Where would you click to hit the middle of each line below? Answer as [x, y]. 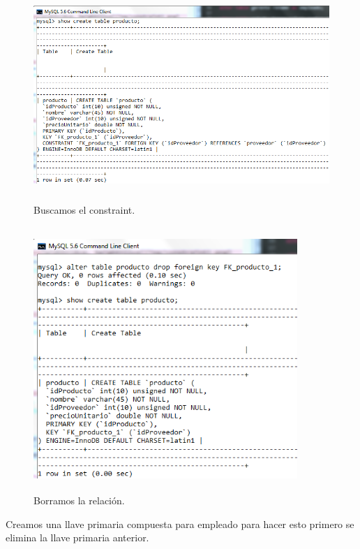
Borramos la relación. [79, 500]
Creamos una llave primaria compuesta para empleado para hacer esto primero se [180, 524]
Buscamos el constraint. [84, 209]
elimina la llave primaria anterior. [77, 537]
